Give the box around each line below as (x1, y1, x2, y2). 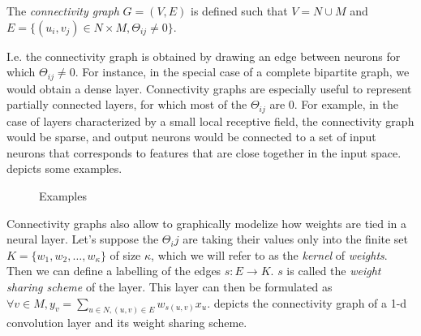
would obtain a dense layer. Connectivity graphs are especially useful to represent (6, 80, 412, 97)
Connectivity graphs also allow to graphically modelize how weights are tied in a (6, 214, 407, 231)
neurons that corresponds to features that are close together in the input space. (6, 144, 402, 161)
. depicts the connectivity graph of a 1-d (207, 294, 407, 311)
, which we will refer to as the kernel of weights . (151, 246, 388, 263)
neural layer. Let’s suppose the (6, 230, 159, 248)
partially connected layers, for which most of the (6, 96, 247, 113)
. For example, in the (294, 96, 398, 113)
